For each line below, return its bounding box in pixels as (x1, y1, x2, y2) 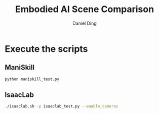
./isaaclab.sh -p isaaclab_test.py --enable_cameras (5, 104, 118, 109)
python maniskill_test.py (5, 77, 59, 82)
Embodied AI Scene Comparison (15, 4, 154, 15)
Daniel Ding (72, 20, 97, 26)
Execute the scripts (5, 43, 88, 54)
